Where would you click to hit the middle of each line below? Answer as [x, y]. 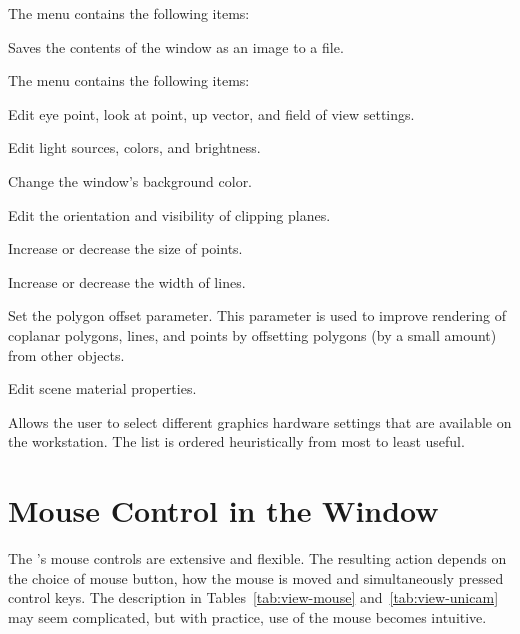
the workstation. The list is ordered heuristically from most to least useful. [236, 441]
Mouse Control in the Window [223, 510]
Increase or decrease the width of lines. [127, 281]
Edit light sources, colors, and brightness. [134, 147]
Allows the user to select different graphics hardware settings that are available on [260, 421]
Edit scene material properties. [102, 388]
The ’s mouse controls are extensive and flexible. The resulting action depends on [257, 558]
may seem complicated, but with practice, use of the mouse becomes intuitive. [247, 616]
